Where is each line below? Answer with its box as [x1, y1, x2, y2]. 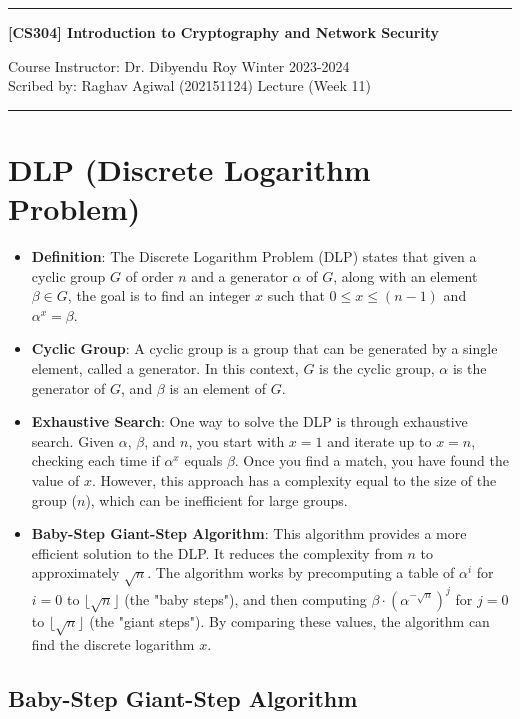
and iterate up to [327, 430, 432, 451]
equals [184, 450, 223, 471]
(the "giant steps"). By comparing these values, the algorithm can [89, 611, 490, 632]
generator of [31, 377, 106, 398]
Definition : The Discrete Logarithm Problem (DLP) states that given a [31, 246, 477, 267]
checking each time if [31, 450, 160, 471]
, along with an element [333, 265, 478, 286]
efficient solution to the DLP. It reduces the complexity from [31, 542, 403, 563]
